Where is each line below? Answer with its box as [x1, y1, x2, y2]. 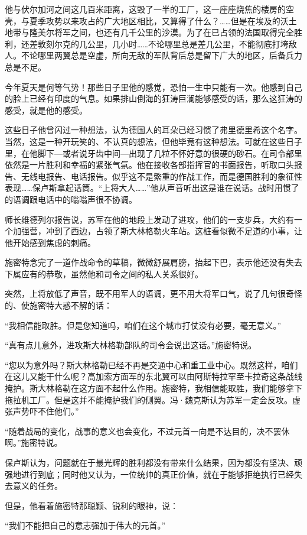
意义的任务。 [12, 479, 63, 492]
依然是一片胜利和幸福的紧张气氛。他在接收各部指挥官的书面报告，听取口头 [5, 158, 294, 171]
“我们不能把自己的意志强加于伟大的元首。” [5, 519, 166, 531]
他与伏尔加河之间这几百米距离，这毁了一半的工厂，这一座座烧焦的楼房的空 [5, 3, 294, 15]
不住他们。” [37, 405, 79, 417]
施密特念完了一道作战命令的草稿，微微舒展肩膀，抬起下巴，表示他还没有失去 [5, 256, 302, 268]
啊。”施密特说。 [5, 436, 63, 449]
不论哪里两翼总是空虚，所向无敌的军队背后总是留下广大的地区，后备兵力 [21, 49, 302, 61]
